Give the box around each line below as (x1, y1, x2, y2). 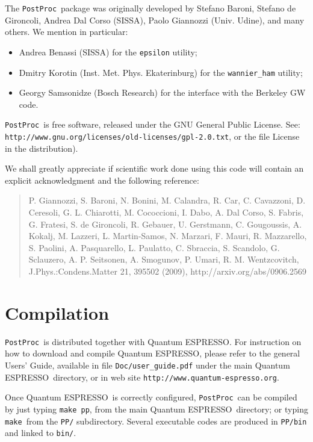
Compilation (5, 300, 110, 325)
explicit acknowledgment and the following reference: (5, 173, 199, 186)
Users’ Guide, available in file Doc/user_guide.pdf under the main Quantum (5, 358, 290, 371)
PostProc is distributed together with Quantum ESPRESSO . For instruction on (5, 335, 302, 347)
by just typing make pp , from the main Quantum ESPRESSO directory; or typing (5, 402, 308, 415)
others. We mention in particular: (5, 25, 128, 38)
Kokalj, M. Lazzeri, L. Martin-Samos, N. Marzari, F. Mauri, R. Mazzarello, (28, 229, 307, 242)
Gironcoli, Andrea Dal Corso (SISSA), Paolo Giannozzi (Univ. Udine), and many (5, 13, 305, 26)
